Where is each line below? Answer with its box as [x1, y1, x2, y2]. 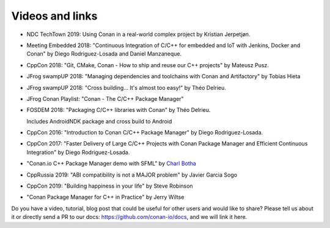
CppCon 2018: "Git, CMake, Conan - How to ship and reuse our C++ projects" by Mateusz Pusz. [26, 61, 269, 68]
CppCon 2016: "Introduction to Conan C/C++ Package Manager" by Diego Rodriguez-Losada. [26, 129, 263, 136]
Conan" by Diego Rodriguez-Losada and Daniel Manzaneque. [26, 50, 182, 57]
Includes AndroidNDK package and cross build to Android [26, 117, 172, 125]
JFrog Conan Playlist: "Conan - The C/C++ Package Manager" [26, 95, 184, 102]
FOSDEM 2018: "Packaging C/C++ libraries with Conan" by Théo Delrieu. [26, 106, 211, 114]
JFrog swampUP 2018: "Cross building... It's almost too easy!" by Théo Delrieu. [26, 84, 226, 91]
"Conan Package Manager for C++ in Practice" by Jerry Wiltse [26, 193, 185, 201]
